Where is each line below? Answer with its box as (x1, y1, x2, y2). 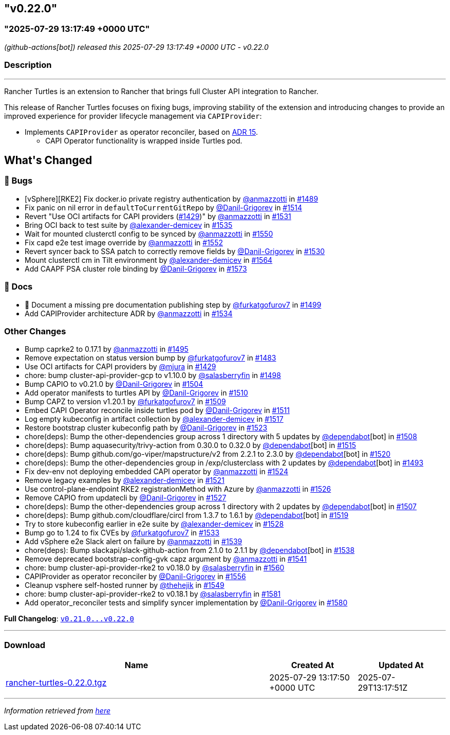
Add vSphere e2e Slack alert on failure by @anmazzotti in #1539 (25, 537, 242, 546)
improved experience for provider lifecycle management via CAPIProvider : (4, 111, 262, 120)
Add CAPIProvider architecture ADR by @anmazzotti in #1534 (25, 309, 233, 318)
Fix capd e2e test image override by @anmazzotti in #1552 (25, 238, 223, 247)
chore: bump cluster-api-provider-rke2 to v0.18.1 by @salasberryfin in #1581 (25, 589, 281, 599)
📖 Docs (4, 281, 33, 292)
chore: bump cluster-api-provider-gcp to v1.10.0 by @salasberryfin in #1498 (25, 371, 281, 380)
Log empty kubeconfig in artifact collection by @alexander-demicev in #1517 (25, 415, 284, 424)
